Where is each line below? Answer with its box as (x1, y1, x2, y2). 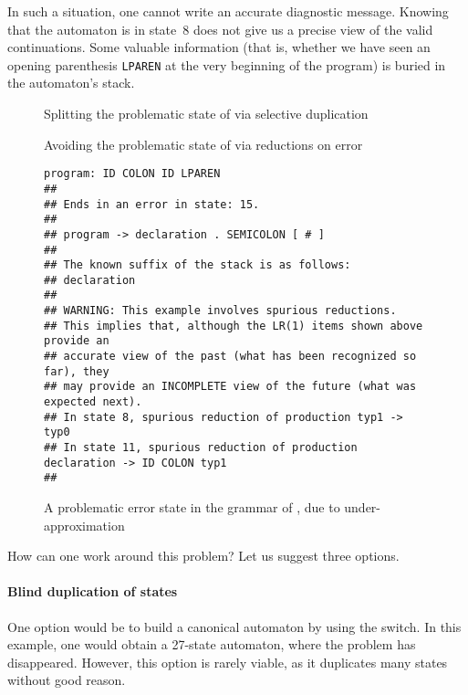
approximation (44, 515, 125, 534)
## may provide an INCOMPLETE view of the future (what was (44, 380, 417, 394)
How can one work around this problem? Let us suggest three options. (7, 546, 400, 565)
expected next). (44, 395, 142, 409)
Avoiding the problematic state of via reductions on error (44, 134, 363, 153)
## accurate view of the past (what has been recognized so (44, 350, 417, 363)
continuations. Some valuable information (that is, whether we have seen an (7, 37, 431, 57)
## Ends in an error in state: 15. (44, 197, 260, 211)
